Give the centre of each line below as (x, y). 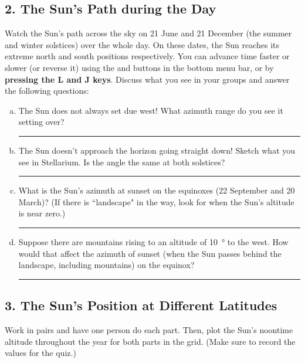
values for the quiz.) (40, 353)
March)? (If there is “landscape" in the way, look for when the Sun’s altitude (156, 201)
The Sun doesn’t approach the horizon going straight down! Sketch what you (157, 150)
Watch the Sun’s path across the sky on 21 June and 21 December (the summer (148, 33)
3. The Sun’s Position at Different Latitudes (141, 305)
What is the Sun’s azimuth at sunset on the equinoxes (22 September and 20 (157, 190)
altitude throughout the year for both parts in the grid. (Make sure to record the (150, 341)
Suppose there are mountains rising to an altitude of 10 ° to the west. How (153, 241)
